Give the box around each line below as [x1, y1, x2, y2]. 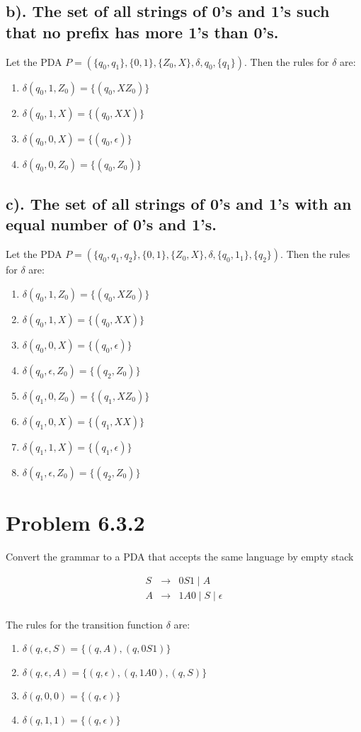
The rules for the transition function [6, 616, 163, 631]
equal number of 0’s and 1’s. [6, 213, 217, 235]
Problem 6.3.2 [6, 507, 145, 536]
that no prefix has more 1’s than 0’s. [6, 21, 279, 43]
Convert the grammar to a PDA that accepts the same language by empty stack [6, 548, 354, 563]
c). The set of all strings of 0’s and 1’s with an [6, 192, 352, 214]
